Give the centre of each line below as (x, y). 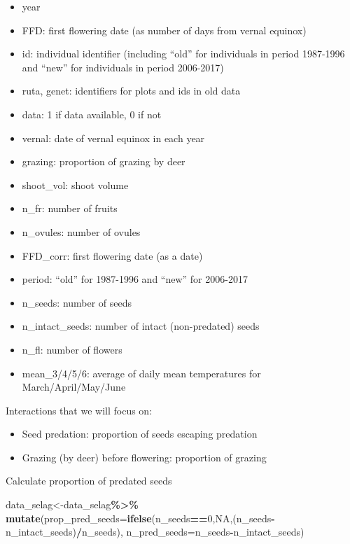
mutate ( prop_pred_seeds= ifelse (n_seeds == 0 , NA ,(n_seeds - (140, 518)
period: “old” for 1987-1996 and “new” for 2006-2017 (135, 279)
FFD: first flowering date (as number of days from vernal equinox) (164, 30)
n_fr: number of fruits (70, 208)
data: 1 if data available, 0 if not (92, 114)
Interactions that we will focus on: (79, 410)
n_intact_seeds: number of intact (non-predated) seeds (141, 326)
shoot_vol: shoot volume (75, 184)
